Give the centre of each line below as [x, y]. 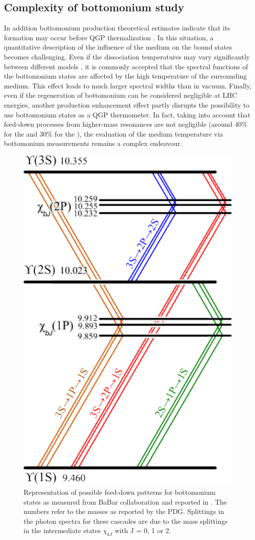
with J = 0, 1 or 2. [143, 530]
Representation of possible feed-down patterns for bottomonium [120, 492]
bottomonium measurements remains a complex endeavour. [93, 143]
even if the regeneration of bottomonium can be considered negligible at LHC [121, 95]
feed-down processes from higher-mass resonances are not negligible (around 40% [126, 124]
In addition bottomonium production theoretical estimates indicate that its [117, 28]
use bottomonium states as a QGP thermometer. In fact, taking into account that [127, 114]
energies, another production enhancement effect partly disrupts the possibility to [127, 104]
